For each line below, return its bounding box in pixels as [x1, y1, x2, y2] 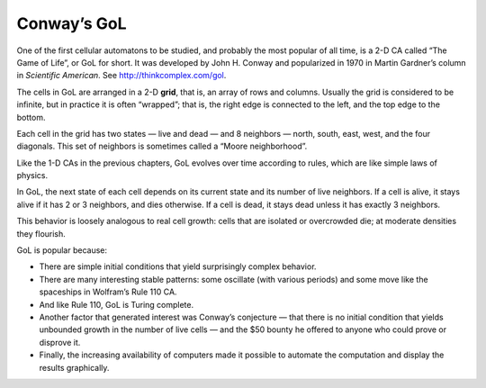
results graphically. [39, 362, 110, 373]
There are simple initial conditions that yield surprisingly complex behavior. [39, 261, 317, 272]
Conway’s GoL [16, 14, 127, 33]
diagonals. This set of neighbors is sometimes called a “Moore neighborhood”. [16, 140, 308, 152]
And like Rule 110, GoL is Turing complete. [39, 299, 194, 310]
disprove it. [39, 337, 81, 347]
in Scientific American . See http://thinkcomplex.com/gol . [16, 70, 227, 81]
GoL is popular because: [16, 245, 108, 256]
